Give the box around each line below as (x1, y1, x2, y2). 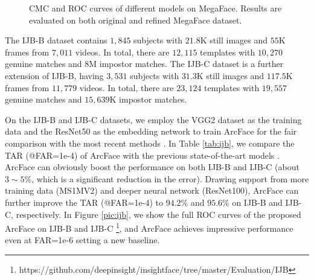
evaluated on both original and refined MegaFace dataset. (29, 13, 242, 26)
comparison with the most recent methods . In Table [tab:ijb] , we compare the (5, 136, 295, 149)
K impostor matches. (109, 93, 187, 106)
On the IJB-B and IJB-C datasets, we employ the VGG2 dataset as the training (5, 113, 302, 126)
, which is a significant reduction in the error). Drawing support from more (31, 172, 309, 185)
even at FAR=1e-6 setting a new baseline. (5, 234, 160, 246)
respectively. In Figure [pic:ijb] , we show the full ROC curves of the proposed (16, 208, 301, 220)
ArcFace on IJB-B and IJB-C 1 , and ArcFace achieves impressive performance (5, 220, 293, 234)
